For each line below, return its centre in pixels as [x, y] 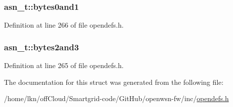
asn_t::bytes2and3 [42, 47]
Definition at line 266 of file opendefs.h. [64, 25]
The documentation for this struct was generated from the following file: [114, 82]
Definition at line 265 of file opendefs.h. [64, 65]
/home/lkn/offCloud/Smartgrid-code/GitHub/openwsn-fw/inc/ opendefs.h [116, 98]
